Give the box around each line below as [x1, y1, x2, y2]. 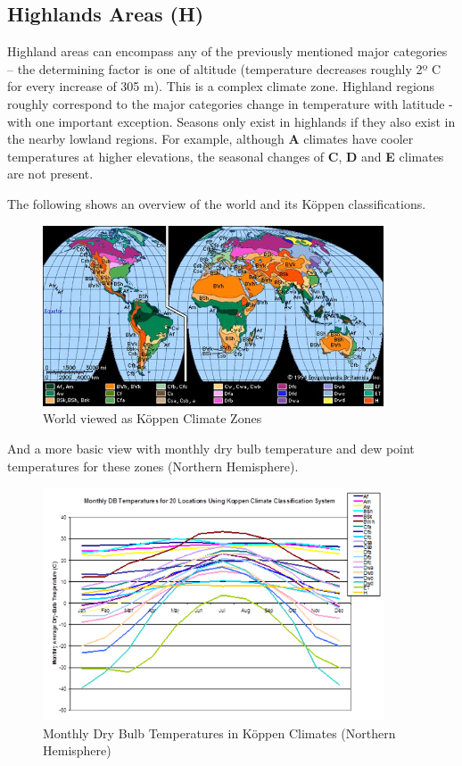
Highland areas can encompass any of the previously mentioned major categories [7, 42, 448, 61]
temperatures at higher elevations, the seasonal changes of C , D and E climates [7, 146, 444, 165]
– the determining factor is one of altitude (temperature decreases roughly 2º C [7, 59, 441, 78]
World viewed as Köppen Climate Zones [43, 409, 262, 428]
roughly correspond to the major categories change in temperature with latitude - [7, 94, 453, 112]
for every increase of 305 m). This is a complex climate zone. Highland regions [7, 77, 435, 96]
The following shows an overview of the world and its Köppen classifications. [7, 194, 426, 212]
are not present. [7, 164, 94, 183]
